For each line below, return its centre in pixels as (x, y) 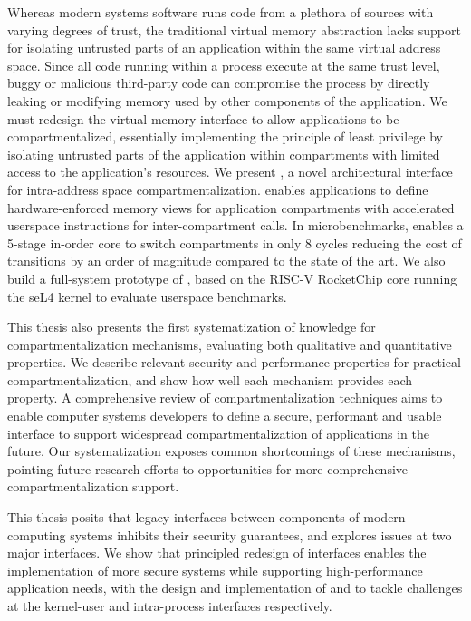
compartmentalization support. (93, 486)
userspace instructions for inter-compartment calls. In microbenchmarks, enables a (235, 225)
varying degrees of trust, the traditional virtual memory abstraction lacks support (234, 29)
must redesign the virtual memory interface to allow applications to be (203, 118)
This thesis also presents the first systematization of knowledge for (192, 327)
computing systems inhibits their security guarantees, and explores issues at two (230, 534)
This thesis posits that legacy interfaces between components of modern (207, 517)
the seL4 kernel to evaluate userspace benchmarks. (147, 296)
